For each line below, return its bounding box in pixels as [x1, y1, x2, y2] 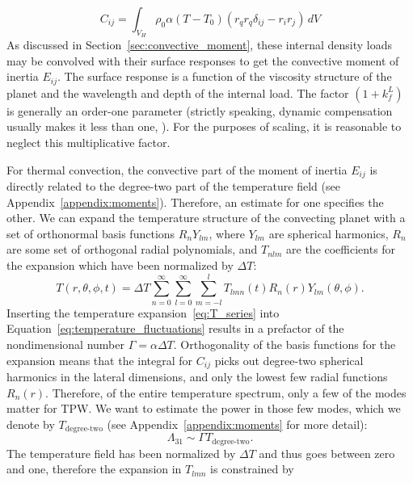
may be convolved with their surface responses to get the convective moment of [6, 52, 399, 69]
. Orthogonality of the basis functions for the [173, 335, 396, 352]
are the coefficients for [286, 241, 396, 258]
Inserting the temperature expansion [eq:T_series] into [6, 304, 280, 321]
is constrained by [210, 460, 294, 477]
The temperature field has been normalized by [6, 444, 236, 461]
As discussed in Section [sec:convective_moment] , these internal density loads [6, 36, 393, 53]
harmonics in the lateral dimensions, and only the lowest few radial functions [6, 368, 388, 384]
